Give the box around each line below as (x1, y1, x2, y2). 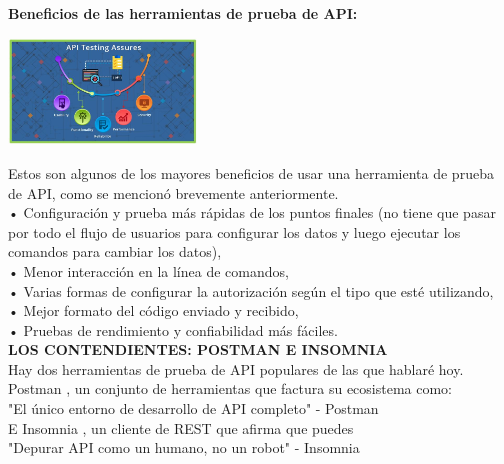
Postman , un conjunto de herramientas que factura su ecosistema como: (8, 378, 452, 399)
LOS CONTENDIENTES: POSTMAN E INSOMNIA (8, 339, 388, 360)
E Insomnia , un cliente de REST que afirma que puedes (8, 417, 354, 438)
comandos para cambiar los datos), (8, 241, 222, 262)
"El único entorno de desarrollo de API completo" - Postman (8, 398, 379, 419)
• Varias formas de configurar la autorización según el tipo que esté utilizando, (8, 280, 494, 301)
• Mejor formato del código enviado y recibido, (8, 300, 299, 321)
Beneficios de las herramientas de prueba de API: (8, 3, 358, 23)
